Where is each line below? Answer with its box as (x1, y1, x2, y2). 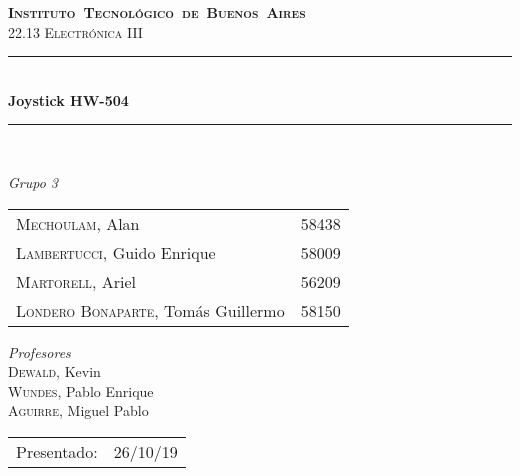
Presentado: (16, 439, 98, 463)
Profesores (8, 341, 71, 362)
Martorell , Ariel (16, 269, 137, 293)
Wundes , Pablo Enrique (8, 380, 154, 401)
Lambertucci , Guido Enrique (16, 240, 216, 264)
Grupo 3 (8, 171, 59, 192)
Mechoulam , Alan (16, 211, 140, 235)
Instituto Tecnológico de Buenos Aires (8, 2, 306, 22)
